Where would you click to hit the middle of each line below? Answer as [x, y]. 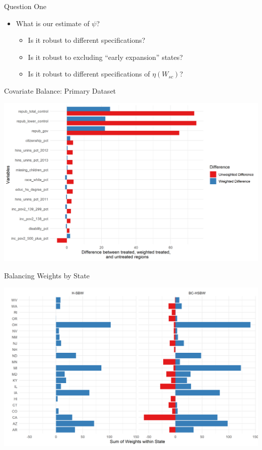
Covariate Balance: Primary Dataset [60, 90]
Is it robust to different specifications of [89, 74]
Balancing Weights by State [47, 275]
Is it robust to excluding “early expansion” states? [105, 57]
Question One [25, 6]
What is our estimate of [53, 23]
